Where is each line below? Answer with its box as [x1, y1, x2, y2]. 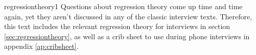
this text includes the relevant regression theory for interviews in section [4, 21, 230, 32]
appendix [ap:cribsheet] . [4, 41, 79, 51]
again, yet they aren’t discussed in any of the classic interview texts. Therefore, [4, 11, 252, 21]
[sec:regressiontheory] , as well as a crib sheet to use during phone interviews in [4, 31, 250, 41]
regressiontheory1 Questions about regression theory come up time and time [4, 1, 243, 11]
